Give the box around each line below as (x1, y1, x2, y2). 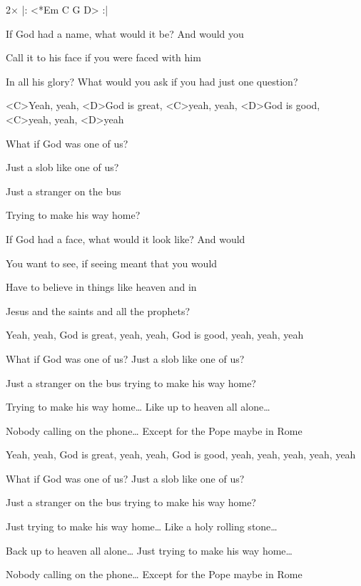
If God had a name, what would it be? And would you (6, 26, 244, 41)
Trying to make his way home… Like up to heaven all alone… (6, 399, 270, 414)
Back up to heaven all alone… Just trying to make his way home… (6, 543, 293, 557)
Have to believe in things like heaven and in (6, 279, 197, 294)
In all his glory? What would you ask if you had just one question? (6, 73, 298, 88)
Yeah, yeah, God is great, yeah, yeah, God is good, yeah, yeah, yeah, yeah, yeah (6, 447, 356, 462)
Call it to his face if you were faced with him (6, 50, 201, 65)
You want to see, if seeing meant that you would (6, 255, 218, 270)
